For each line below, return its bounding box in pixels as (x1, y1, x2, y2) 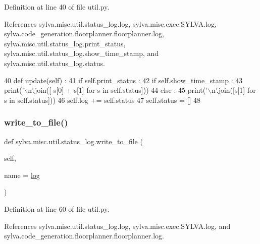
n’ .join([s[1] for (212, 85, 256, 95)
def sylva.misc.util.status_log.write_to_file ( (4, 136, 143, 146)
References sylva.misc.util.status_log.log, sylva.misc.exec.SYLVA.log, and (4, 220, 231, 231)
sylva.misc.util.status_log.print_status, (4, 38, 126, 48)
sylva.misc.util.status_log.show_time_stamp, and (4, 48, 159, 58)
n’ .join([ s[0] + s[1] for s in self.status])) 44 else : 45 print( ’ (28, 85, 208, 95)
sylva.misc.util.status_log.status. (4, 57, 105, 68)
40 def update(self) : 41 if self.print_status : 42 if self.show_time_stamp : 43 (4, 75, 243, 85)
